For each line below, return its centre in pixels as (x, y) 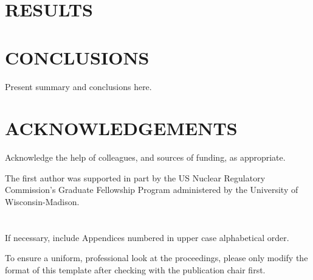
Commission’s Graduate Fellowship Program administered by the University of (152, 190)
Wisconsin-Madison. (42, 201)
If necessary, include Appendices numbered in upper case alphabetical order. (147, 237)
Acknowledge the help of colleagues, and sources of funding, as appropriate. (145, 157)
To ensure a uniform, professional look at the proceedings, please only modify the (156, 258)
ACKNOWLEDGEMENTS (121, 128)
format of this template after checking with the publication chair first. (135, 269)
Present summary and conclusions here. (78, 86)
